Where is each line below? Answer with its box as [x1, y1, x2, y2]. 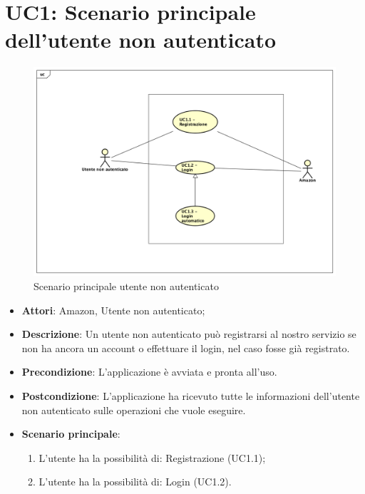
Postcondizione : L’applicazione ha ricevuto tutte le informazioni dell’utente [21, 388, 360, 403]
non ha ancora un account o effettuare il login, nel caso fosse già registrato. [21, 340, 350, 355]
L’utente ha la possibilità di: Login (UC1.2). [38, 474, 232, 489]
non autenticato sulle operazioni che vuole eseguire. [21, 402, 246, 417]
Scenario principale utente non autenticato [34, 279, 219, 294]
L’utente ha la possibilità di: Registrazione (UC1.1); [38, 450, 266, 465]
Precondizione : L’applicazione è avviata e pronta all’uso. [21, 364, 277, 379]
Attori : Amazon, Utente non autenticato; [21, 302, 205, 317]
